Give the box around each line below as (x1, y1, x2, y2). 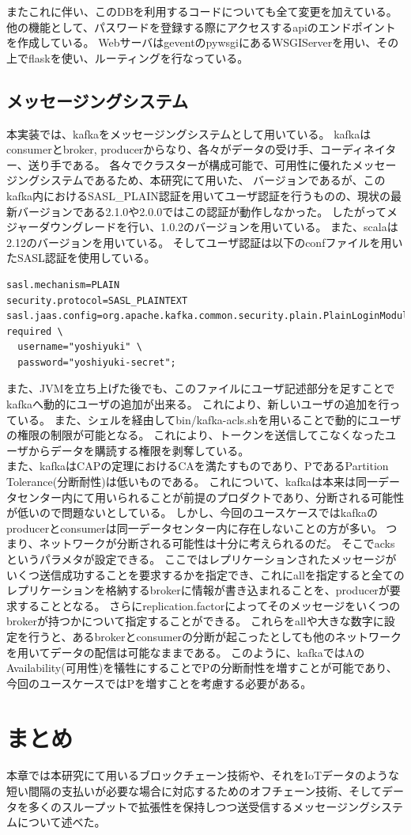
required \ (6, 325, 63, 337)
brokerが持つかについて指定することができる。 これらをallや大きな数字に (6, 613, 384, 629)
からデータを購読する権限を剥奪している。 (28, 442, 250, 458)
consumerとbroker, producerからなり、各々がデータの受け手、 (6, 141, 320, 158)
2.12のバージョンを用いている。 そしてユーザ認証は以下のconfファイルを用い (6, 233, 403, 250)
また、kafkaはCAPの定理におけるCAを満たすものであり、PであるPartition (6, 457, 389, 474)
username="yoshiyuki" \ (17, 341, 142, 353)
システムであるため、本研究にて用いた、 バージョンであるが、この (39, 172, 386, 188)
